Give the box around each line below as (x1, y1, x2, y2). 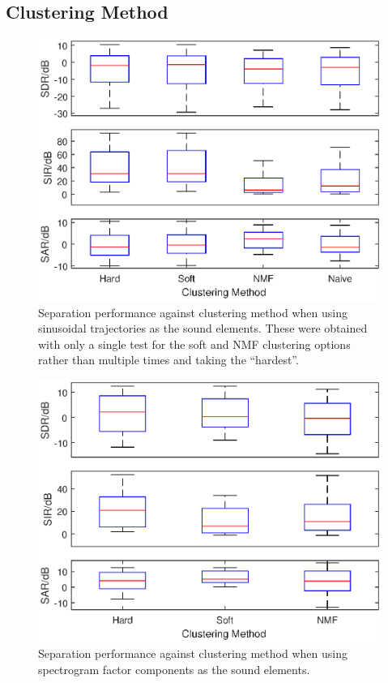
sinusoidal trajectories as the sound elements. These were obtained (38, 320, 368, 337)
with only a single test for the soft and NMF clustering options (38, 335, 351, 352)
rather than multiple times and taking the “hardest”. (38, 351, 299, 368)
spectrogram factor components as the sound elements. (38, 660, 310, 677)
